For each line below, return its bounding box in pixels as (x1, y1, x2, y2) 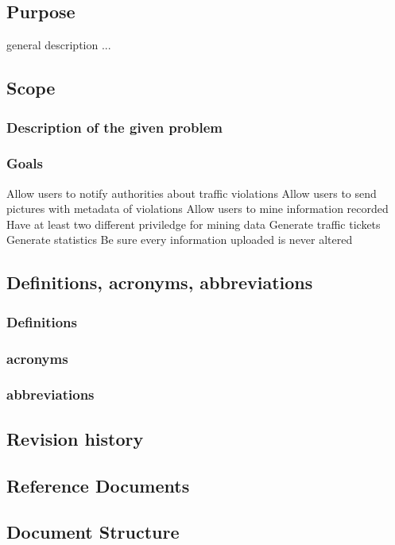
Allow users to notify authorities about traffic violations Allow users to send (6, 184, 377, 201)
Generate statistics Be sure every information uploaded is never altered (6, 231, 353, 248)
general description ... (6, 37, 111, 53)
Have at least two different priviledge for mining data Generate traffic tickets (6, 215, 381, 232)
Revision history (6, 426, 144, 450)
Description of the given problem (6, 117, 223, 137)
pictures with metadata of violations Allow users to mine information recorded (6, 200, 389, 217)
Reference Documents (6, 473, 190, 497)
